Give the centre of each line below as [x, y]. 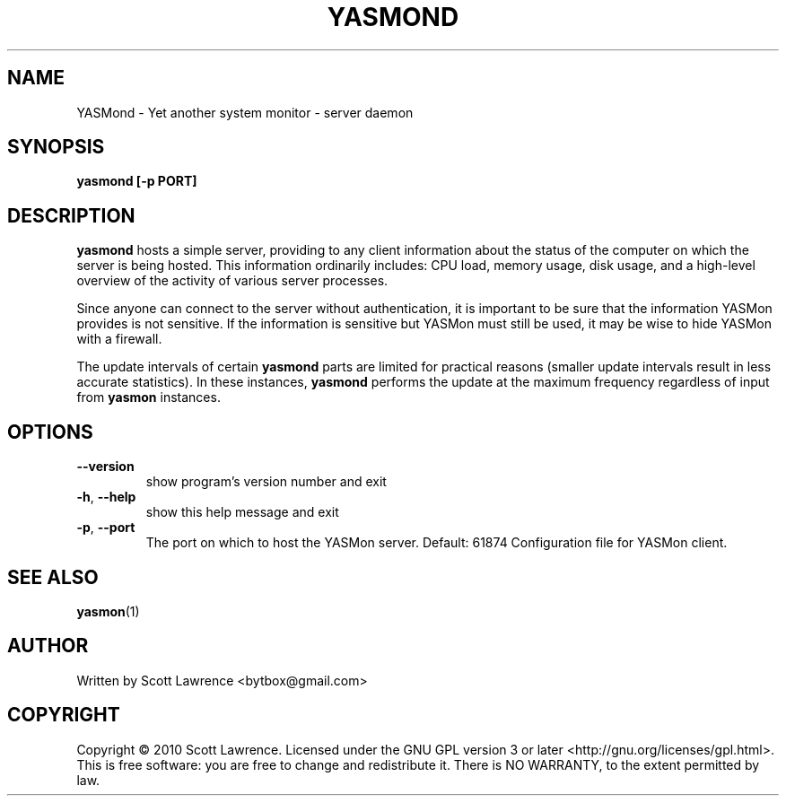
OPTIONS [50, 432]
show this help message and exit [242, 512]
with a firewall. [119, 339]
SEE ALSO [53, 577]
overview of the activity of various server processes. [232, 281]
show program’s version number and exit [266, 482]
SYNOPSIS [56, 147]
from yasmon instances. [148, 397]
